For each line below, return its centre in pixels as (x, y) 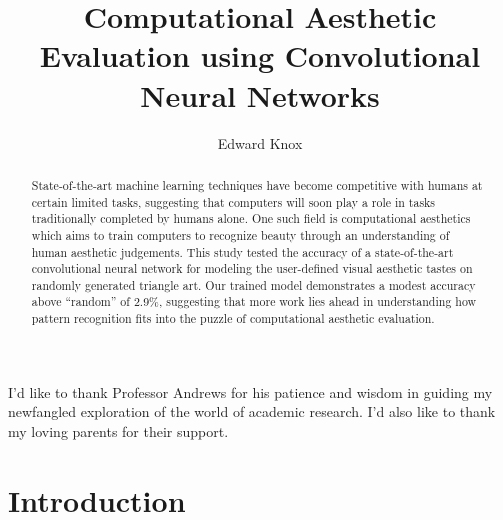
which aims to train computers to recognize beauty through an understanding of (240, 234)
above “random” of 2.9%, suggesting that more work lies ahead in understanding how (254, 301)
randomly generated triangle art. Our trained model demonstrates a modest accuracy (253, 284)
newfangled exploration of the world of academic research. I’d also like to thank (252, 411)
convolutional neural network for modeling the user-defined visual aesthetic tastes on (252, 268)
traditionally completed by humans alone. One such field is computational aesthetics (251, 218)
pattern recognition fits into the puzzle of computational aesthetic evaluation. (233, 318)
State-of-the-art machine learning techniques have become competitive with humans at (257, 184)
